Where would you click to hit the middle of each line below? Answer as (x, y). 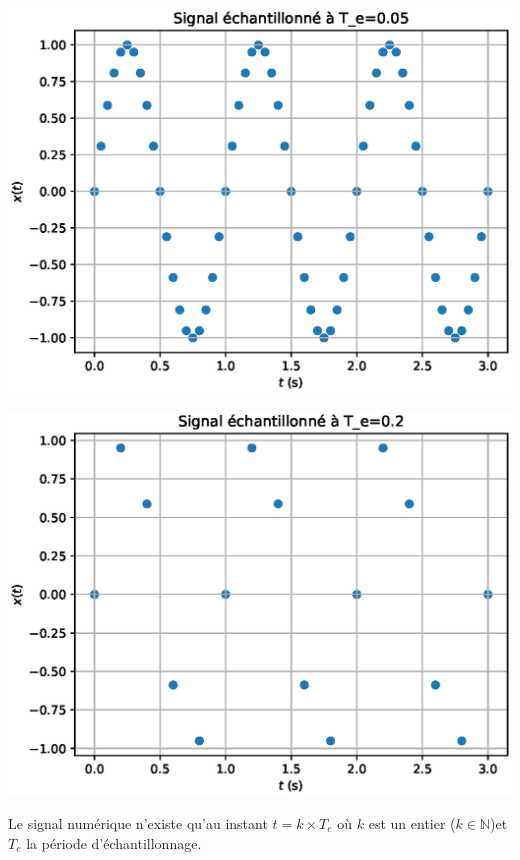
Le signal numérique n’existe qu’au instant (138, 822)
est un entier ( (412, 822)
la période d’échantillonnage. (114, 842)
